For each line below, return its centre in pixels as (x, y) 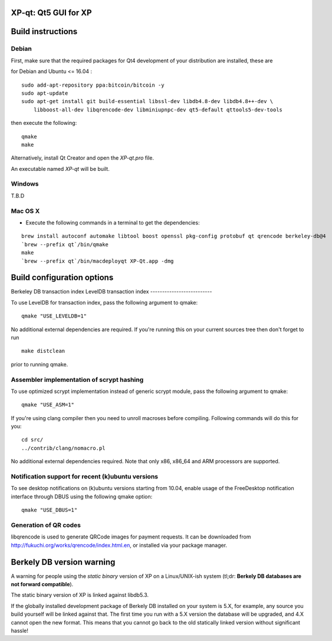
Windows (25, 184)
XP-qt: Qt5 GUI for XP (51, 13)
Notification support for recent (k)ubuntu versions (85, 477)
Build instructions (44, 32)
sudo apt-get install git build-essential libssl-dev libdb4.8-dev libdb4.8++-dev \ (147, 101)
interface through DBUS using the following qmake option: (82, 496)
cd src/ (32, 440)
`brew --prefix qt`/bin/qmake (65, 244)
